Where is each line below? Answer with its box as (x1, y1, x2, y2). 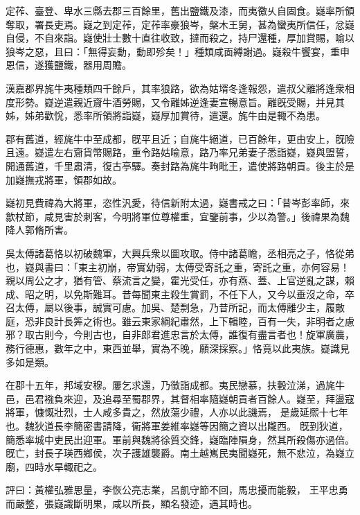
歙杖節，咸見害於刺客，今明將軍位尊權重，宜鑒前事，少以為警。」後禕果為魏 (6, 209, 350, 223)
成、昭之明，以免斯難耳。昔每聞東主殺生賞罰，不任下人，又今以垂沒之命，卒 (6, 286, 354, 301)
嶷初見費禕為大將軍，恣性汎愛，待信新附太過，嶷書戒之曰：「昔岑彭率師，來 (6, 195, 350, 210)
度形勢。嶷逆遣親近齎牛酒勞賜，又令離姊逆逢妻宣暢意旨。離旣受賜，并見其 (6, 94, 345, 109)
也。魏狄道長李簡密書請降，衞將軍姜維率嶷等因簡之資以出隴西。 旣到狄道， (6, 419, 348, 433)
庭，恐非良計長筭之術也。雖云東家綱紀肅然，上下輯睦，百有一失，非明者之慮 (6, 313, 354, 328)
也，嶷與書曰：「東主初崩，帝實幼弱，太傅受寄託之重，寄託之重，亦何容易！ (6, 259, 350, 274)
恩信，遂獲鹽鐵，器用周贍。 (6, 58, 132, 72)
